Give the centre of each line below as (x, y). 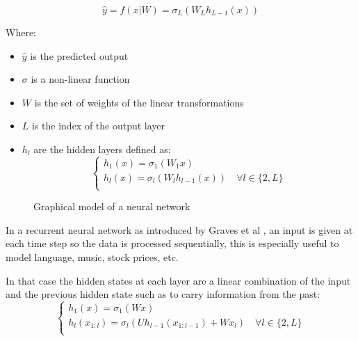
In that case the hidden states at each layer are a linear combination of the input (178, 280)
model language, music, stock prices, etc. (92, 256)
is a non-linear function (80, 79)
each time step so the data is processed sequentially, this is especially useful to (172, 243)
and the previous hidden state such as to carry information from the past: (163, 294)
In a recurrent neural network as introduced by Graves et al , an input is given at (179, 229)
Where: (21, 32)
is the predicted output (79, 55)
